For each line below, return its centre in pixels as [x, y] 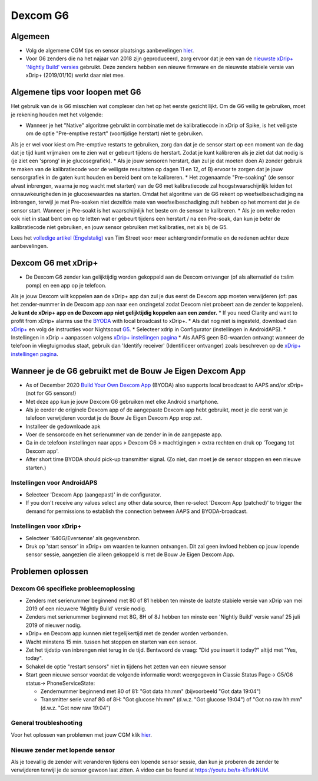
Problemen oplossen [49, 572]
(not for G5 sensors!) [51, 393]
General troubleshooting [47, 723]
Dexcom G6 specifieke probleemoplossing [73, 589]
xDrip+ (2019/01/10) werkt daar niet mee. [75, 75]
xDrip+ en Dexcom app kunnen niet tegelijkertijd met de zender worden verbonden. [127, 633]
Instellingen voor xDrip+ [46, 527]
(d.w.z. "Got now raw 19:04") [75, 708]
